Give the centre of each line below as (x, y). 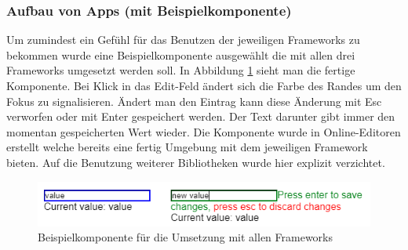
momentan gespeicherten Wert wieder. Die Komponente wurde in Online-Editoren (204, 131)
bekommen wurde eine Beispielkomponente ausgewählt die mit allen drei (181, 54)
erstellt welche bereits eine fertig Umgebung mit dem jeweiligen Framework (187, 147)
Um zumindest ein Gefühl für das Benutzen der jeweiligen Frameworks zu (183, 40)
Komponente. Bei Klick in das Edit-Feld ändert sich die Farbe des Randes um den (204, 85)
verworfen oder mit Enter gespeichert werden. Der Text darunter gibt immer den (201, 116)
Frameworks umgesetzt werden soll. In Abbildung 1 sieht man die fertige (181, 70)
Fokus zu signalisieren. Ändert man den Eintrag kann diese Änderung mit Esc (194, 101)
